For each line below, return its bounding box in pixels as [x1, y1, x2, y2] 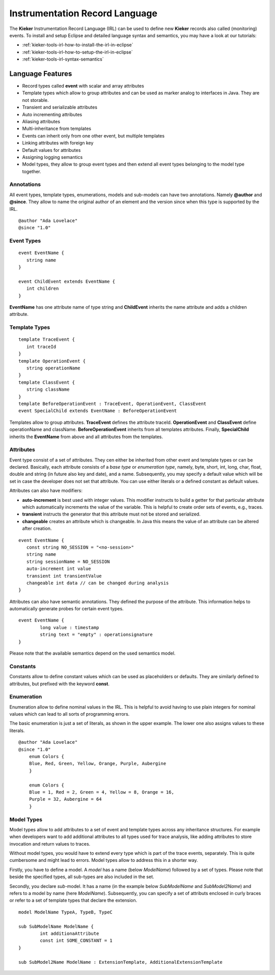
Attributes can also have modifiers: [9, 488, 82, 494]
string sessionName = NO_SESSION [26, 558, 110, 564]
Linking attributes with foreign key [22, 140, 94, 146]
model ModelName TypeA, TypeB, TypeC [18, 909, 113, 915]
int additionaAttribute [40, 931, 99, 936]
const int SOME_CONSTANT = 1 [40, 938, 113, 943]
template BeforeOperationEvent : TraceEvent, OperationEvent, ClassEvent [18, 400, 207, 407]
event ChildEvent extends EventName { [18, 278, 116, 284]
